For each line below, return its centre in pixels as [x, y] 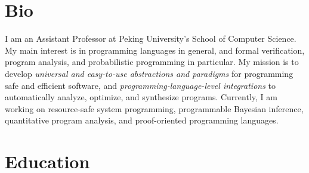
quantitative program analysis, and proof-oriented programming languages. [142, 120]
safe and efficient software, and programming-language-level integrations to [140, 85]
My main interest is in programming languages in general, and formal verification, [155, 50]
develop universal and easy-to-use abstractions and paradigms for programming [149, 73]
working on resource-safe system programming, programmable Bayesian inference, [154, 108]
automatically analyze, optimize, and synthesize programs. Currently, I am [141, 97]
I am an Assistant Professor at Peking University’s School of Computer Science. [151, 38]
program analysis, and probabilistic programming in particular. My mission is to [152, 62]
